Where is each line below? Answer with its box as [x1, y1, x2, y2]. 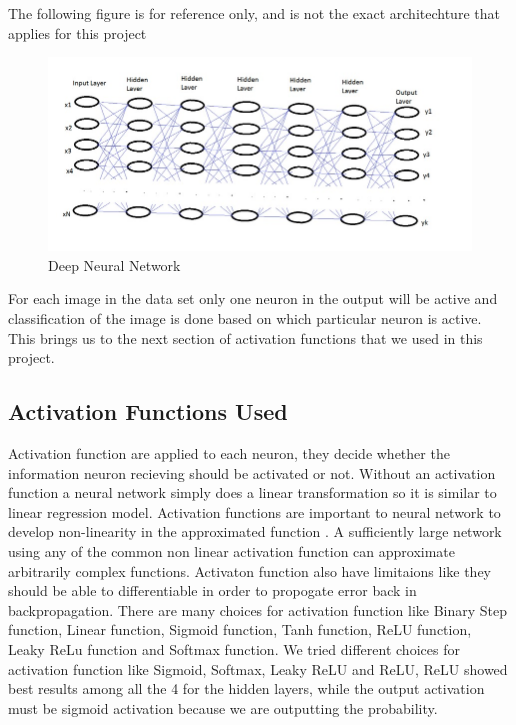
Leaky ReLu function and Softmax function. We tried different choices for [8, 638, 460, 659]
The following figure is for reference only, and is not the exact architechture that [8, 3, 500, 23]
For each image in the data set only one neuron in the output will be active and [8, 288, 498, 309]
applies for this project [8, 22, 147, 43]
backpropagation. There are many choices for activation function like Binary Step [8, 599, 508, 620]
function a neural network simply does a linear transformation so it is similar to [8, 482, 497, 503]
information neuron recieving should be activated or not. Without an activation [8, 462, 496, 483]
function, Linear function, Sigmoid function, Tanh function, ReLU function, [8, 619, 472, 640]
